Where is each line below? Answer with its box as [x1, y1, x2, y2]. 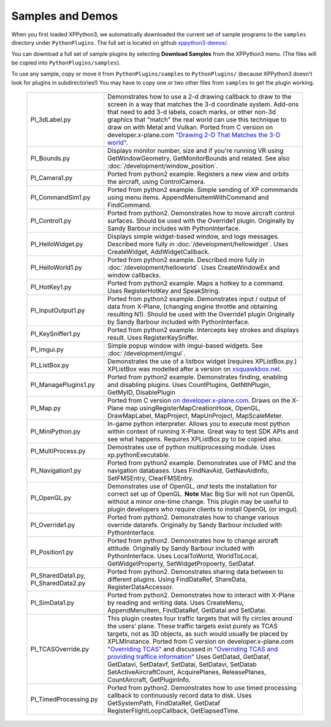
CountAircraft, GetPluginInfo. [107, 675, 191, 683]
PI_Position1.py [30, 547, 74, 556]
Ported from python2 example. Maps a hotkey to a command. [107, 279, 284, 287]
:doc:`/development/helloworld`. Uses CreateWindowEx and [107, 263, 280, 272]
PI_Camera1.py [30, 173, 73, 182]
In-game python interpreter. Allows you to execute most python [107, 419, 291, 428]
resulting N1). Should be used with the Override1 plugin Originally [107, 310, 295, 318]
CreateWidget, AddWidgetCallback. [107, 247, 210, 256]
